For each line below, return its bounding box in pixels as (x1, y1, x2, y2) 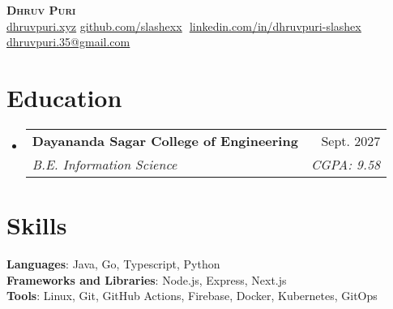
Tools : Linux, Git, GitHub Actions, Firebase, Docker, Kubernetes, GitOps (6, 287, 378, 304)
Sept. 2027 (321, 131, 381, 150)
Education (6, 80, 122, 114)
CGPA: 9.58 (310, 154, 381, 174)
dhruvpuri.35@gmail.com (6, 33, 130, 50)
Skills (6, 208, 67, 242)
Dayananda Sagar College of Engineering (32, 131, 298, 150)
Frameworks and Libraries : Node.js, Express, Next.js (6, 271, 287, 288)
